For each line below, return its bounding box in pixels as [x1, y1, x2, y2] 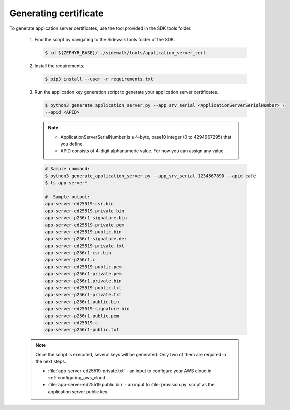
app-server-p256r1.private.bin [45, 278, 122, 284]
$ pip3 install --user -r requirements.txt [45, 76, 154, 82]
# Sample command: [45, 166, 90, 172]
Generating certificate [9, 8, 104, 19]
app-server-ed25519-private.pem [45, 222, 125, 228]
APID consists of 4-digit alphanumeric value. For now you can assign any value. [60, 148, 225, 154]
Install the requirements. [34, 63, 85, 69]
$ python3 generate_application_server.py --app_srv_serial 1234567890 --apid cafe [45, 173, 256, 179]
